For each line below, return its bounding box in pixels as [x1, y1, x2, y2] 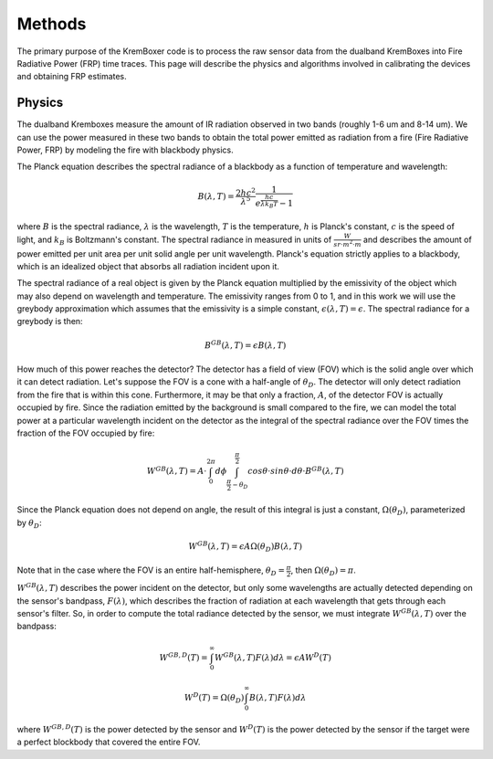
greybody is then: [16, 316, 83, 327]
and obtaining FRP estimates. [16, 71, 127, 82]
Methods [16, 14, 87, 34]
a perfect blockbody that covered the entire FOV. [16, 736, 201, 748]
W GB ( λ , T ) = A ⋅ [146, 464, 207, 477]
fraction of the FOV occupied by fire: [16, 427, 155, 438]
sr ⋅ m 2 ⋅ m [333, 238, 362, 248]
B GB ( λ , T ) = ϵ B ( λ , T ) [204, 339, 287, 351]
